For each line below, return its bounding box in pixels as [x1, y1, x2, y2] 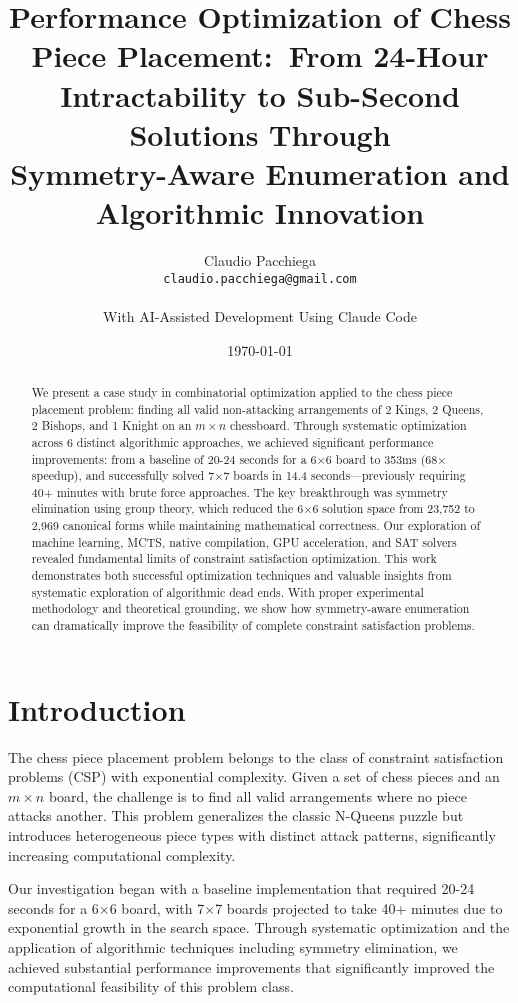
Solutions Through [129, 113, 391, 154]
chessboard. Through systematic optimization [230, 417, 467, 434]
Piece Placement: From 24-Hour [31, 35, 489, 76]
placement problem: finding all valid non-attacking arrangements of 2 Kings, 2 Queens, [31, 400, 484, 417]
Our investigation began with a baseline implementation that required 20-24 [8, 878, 475, 899]
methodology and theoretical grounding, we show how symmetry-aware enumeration [31, 600, 470, 617]
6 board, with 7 [109, 897, 205, 918]
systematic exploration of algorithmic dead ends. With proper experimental [31, 583, 424, 600]
